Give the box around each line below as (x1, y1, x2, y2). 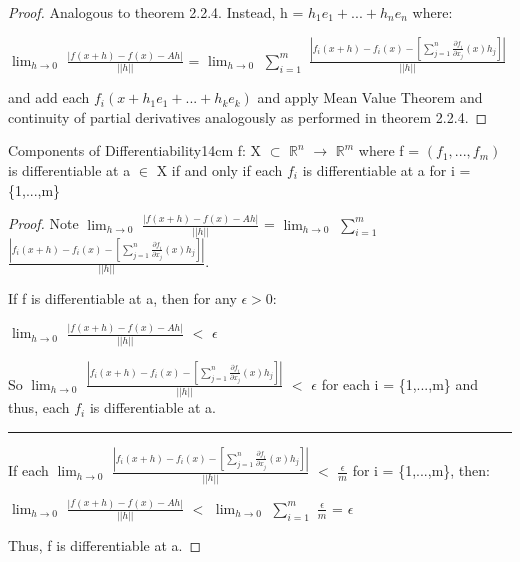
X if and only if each (156, 160, 283, 180)
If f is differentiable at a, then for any (8, 288, 237, 309)
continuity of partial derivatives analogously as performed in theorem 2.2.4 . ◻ (8, 106, 488, 127)
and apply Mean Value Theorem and (257, 87, 483, 108)
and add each (8, 87, 90, 108)
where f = (358, 140, 420, 161)
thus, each (8, 397, 70, 418)
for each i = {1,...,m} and (321, 373, 479, 394)
